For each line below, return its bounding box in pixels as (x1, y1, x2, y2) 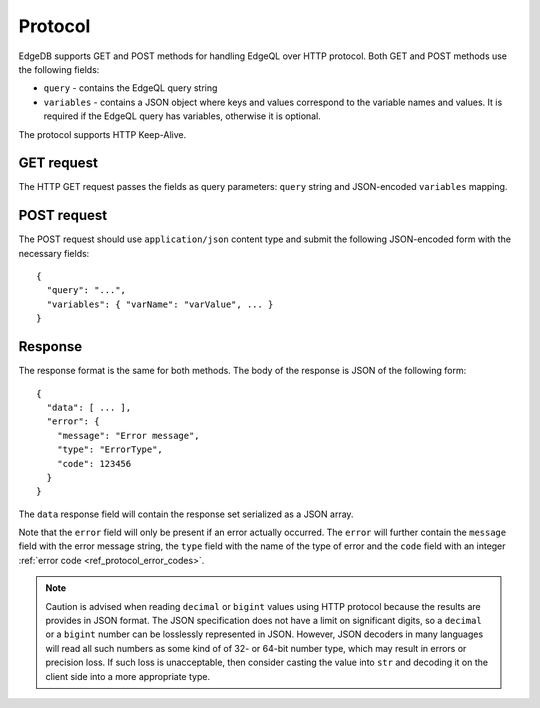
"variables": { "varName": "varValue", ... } (46, 298, 274, 310)
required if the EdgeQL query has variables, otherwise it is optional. (43, 110, 322, 122)
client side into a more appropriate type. (45, 670, 210, 682)
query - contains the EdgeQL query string (43, 82, 218, 94)
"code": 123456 (56, 458, 132, 469)
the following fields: (18, 63, 100, 75)
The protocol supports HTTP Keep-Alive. (18, 128, 187, 140)
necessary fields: (18, 247, 90, 259)
